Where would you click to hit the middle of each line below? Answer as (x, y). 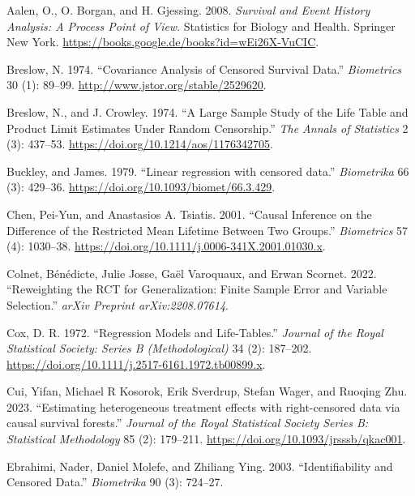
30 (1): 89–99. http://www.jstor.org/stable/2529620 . (137, 85)
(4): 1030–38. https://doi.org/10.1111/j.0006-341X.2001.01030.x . (166, 246)
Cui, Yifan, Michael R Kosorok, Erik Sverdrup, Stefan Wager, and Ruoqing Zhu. (207, 391)
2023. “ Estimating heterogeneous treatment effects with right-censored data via (203, 406)
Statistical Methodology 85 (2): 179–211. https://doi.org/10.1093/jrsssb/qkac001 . (206, 439)
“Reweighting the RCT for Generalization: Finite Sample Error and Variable (197, 289)
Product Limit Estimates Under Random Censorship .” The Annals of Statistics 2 (207, 128)
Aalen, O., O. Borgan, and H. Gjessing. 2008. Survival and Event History (188, 10)
